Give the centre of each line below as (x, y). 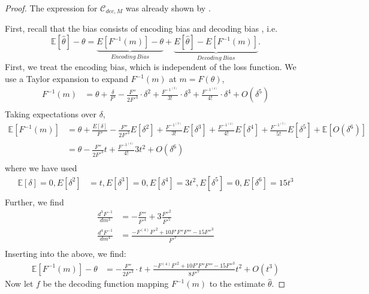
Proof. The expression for (51, 8)
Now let (19, 284)
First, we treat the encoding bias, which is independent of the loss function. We (151, 67)
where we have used (41, 167)
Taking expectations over (51, 114)
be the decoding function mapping (106, 284)
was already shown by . (168, 8)
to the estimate (237, 284)
